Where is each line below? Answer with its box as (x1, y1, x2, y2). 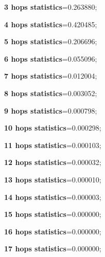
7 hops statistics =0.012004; (4, 70, 97, 81)
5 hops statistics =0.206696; (4, 36, 97, 47)
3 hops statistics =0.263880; (4, 2, 97, 12)
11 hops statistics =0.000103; (4, 139, 101, 150)
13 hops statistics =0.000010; (4, 174, 101, 185)
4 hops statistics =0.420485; (4, 19, 97, 29)
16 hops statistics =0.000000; (4, 226, 101, 236)
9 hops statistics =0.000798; (4, 105, 97, 116)
